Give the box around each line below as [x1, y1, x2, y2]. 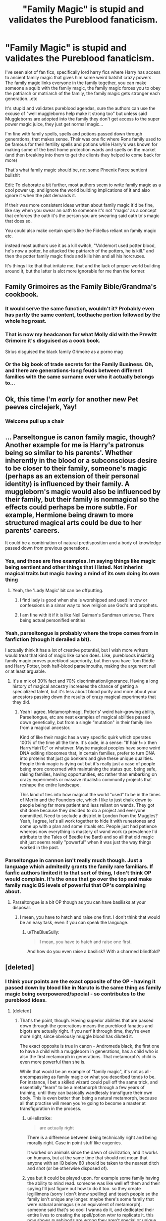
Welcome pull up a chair [5, 417, 64, 424]
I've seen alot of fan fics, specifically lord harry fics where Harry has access [5, 69, 161, 75]
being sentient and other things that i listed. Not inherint [5, 564, 143, 571]
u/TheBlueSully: [27, 929, 59, 935]
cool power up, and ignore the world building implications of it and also [5, 187, 150, 193]
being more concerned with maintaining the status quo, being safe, [19, 766, 157, 772]
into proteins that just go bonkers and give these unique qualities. [19, 755, 154, 761]
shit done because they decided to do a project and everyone [19, 808, 146, 814]
